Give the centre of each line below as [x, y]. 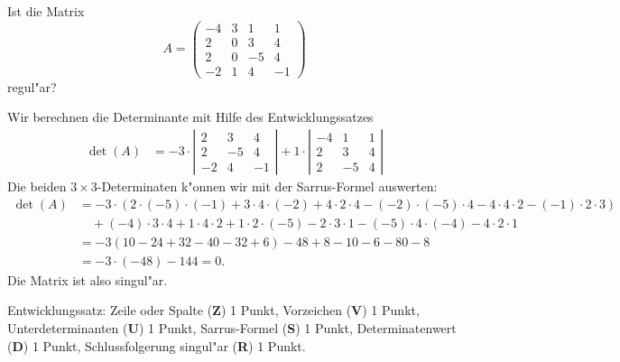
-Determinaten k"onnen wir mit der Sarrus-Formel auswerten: [267, 186]
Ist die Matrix [46, 11]
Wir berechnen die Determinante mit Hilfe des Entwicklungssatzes [190, 117]
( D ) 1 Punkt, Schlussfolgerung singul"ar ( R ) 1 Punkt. [157, 345]
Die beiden [37, 186]
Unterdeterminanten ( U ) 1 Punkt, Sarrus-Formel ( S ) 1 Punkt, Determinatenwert [232, 327]
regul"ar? [32, 86]
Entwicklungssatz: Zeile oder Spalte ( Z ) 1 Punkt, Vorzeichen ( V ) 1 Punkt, [213, 310]
